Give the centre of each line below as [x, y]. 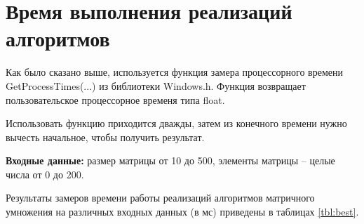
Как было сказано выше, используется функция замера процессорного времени [174, 72]
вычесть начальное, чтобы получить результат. [105, 137]
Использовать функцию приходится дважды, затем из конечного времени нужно [176, 123]
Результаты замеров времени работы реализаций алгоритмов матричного [160, 198]
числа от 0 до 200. [45, 174]
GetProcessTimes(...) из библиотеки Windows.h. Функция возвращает [156, 85]
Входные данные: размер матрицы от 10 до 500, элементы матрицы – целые [170, 160]
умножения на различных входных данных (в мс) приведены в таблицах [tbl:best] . [182, 212]
